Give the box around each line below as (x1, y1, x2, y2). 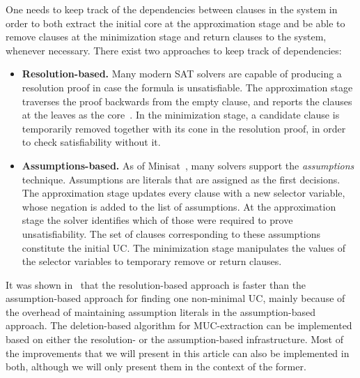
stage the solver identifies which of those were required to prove (22, 213, 293, 227)
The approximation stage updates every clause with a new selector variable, (22, 186, 345, 200)
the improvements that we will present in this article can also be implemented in (6, 345, 350, 360)
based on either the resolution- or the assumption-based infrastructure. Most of (6, 332, 343, 347)
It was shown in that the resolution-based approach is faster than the (6, 277, 306, 292)
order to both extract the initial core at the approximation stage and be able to (6, 15, 345, 30)
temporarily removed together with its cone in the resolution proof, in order (22, 121, 346, 135)
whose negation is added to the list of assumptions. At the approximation (22, 199, 336, 213)
